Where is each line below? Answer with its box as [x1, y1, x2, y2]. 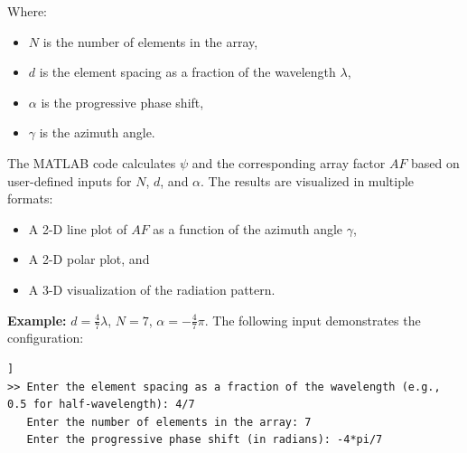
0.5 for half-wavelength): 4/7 [7, 398, 195, 411]
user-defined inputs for [7, 171, 132, 190]
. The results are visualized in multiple [201, 171, 415, 190]
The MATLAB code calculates [7, 153, 176, 172]
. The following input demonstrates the [204, 310, 421, 329]
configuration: [7, 328, 84, 347]
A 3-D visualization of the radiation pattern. [28, 279, 276, 298]
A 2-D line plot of [28, 219, 127, 238]
